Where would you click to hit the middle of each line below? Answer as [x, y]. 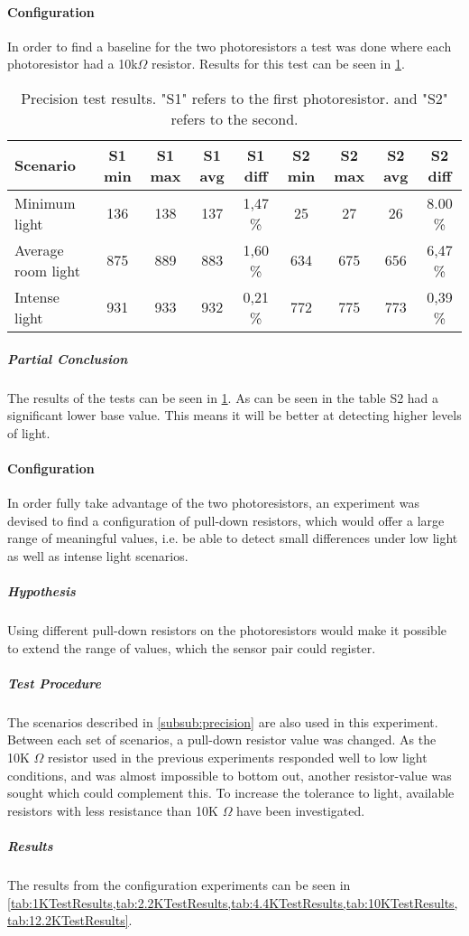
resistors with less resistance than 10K [113, 810]
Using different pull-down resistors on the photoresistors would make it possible [227, 630]
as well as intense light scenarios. [98, 555]
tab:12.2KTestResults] [68, 920]
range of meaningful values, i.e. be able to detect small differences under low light [233, 538]
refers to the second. [234, 118]
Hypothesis [41, 591]
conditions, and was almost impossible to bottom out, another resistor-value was [230, 775]
